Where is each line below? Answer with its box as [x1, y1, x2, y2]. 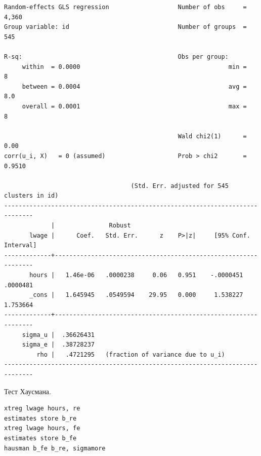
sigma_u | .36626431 [22, 331, 95, 338]
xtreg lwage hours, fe [4, 425, 80, 432]
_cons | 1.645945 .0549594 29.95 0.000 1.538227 [29, 291, 243, 299]
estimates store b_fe [4, 434, 77, 442]
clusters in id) [4, 192, 59, 200]
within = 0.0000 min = [22, 63, 247, 70]
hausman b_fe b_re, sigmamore [4, 444, 106, 452]
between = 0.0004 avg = [22, 83, 247, 90]
